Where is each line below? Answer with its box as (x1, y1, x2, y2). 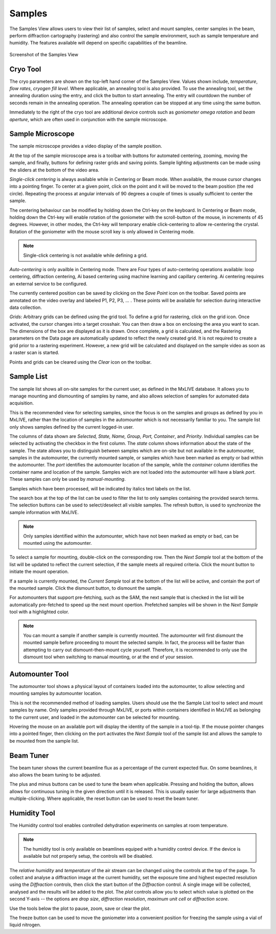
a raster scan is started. (9, 349, 60, 355)
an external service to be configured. (9, 280, 88, 286)
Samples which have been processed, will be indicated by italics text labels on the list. (9, 485, 191, 492)
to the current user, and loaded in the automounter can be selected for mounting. (9, 714, 180, 720)
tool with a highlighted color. (9, 609, 69, 615)
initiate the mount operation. (9, 568, 69, 575)
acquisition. (9, 400, 34, 406)
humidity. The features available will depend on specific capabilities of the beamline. (9, 40, 188, 46)
